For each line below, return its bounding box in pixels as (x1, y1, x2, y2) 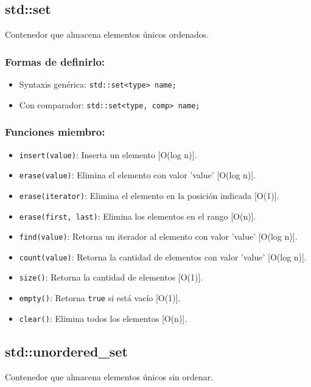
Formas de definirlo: (5, 54, 105, 69)
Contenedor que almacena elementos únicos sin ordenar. (5, 370, 214, 383)
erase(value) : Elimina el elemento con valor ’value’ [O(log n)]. (19, 169, 256, 181)
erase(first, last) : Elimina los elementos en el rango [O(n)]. (19, 209, 256, 222)
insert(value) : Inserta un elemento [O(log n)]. (19, 148, 197, 161)
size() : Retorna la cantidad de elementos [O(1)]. (19, 271, 203, 284)
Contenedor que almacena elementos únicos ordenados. (5, 28, 209, 41)
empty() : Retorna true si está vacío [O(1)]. (19, 291, 181, 304)
